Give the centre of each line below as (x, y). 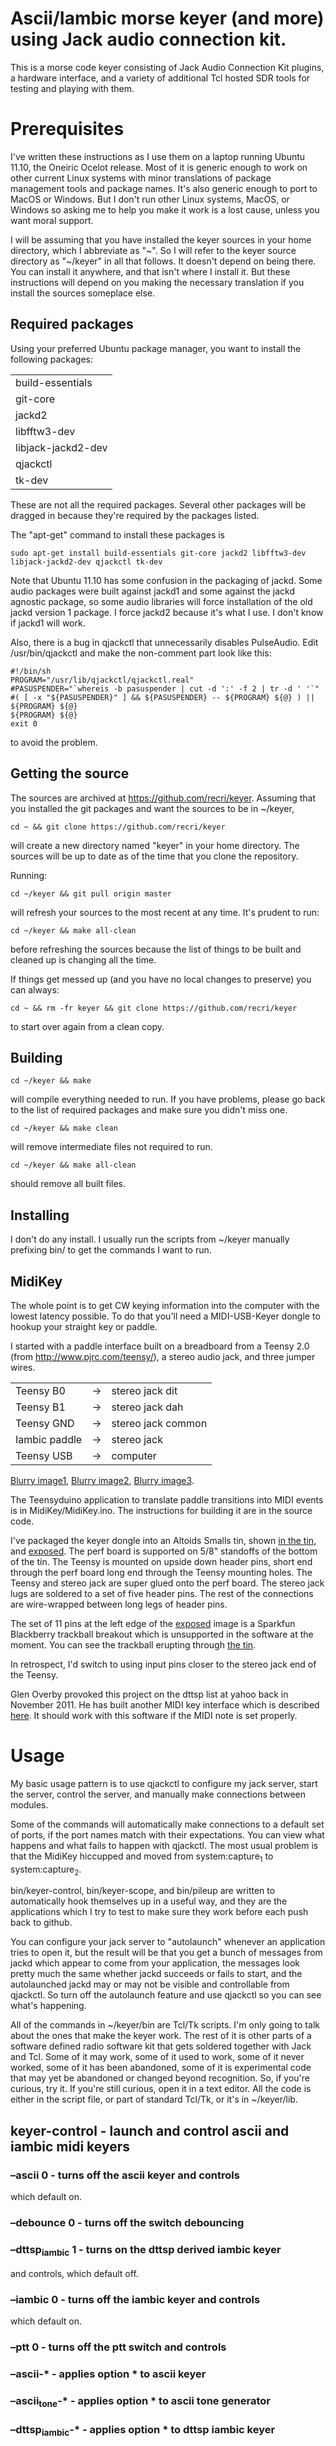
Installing (40, 1215)
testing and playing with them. (72, 88)
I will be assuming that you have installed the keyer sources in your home (161, 239)
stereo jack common (159, 1423)
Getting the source (70, 773)
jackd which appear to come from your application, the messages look (155, 1963)
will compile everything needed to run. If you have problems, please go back (168, 1099)
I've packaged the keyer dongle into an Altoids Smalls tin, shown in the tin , (163, 1540)
